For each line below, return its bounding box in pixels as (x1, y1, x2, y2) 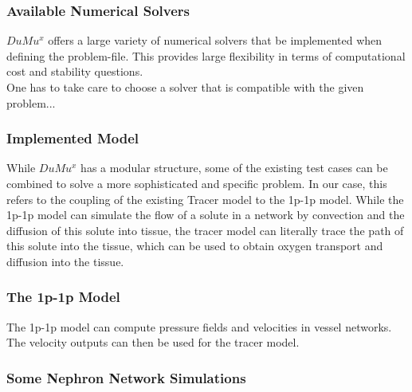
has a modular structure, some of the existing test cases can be (80, 159, 388, 176)
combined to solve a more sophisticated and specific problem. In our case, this (6, 175, 387, 191)
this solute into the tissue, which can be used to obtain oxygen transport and (6, 237, 383, 254)
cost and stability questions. (6, 63, 143, 80)
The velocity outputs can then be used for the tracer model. (6, 334, 300, 351)
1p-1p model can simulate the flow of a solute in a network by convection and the (6, 206, 405, 223)
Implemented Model (6, 128, 139, 148)
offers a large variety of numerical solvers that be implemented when (48, 32, 383, 49)
